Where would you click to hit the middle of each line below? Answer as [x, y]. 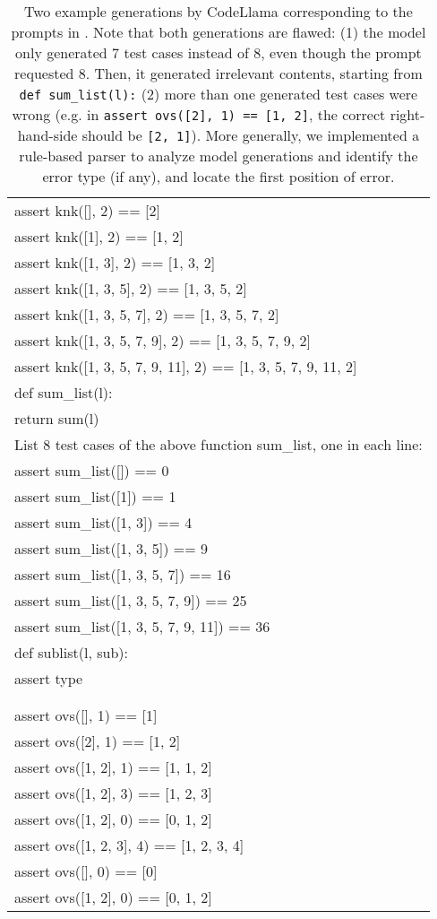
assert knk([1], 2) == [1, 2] [99, 236]
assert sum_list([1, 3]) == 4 [103, 522]
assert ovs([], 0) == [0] [86, 871]
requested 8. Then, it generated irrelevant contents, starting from [218, 73]
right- [407, 114]
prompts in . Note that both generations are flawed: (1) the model [218, 32]
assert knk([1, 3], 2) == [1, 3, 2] [115, 262]
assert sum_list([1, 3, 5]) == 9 [111, 548]
